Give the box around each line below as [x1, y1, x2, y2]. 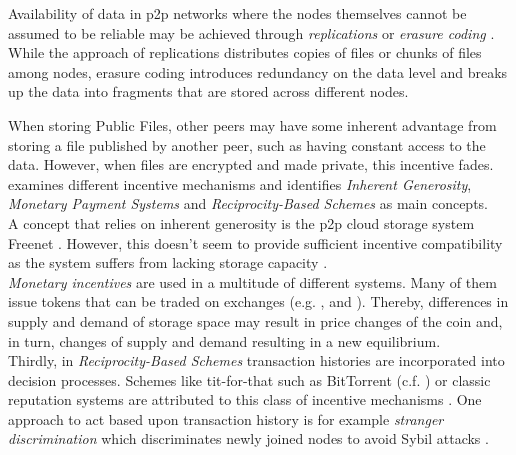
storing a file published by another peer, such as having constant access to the [8, 134, 486, 155]
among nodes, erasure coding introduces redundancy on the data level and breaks [8, 61, 508, 82]
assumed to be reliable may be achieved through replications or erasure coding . [8, 22, 495, 43]
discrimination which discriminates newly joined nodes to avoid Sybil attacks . [8, 428, 489, 449]
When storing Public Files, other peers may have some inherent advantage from [8, 114, 497, 135]
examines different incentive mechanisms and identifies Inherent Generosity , [8, 173, 472, 194]
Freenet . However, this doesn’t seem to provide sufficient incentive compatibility [8, 232, 503, 253]
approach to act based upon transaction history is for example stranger [8, 408, 444, 429]
